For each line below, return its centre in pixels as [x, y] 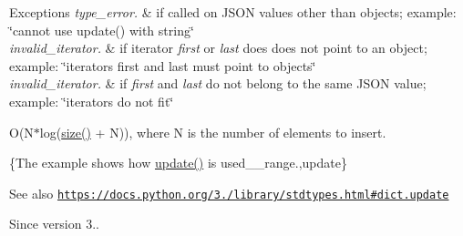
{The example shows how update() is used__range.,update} [178, 163]
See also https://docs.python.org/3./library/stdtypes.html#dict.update [229, 193]
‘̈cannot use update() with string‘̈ [102, 30]
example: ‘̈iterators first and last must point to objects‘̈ [163, 65]
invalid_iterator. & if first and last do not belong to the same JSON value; [218, 83]
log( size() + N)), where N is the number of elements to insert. [213, 132]
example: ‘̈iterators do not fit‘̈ [92, 101]
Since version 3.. [54, 224]
